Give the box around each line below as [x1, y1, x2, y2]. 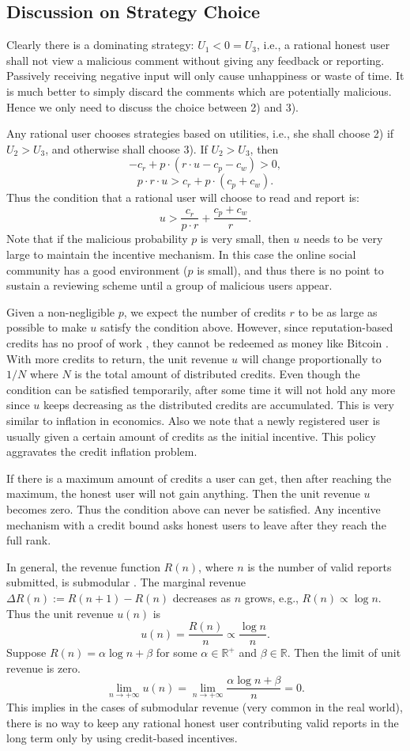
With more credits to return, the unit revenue [6, 350, 228, 366]
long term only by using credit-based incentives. [6, 730, 238, 746]
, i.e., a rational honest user [256, 36, 390, 53]
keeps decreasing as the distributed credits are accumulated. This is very [43, 396, 394, 413]
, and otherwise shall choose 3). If [45, 140, 208, 157]
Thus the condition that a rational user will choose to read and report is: [6, 189, 359, 206]
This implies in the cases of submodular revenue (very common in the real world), [6, 699, 403, 715]
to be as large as [298, 303, 378, 320]
